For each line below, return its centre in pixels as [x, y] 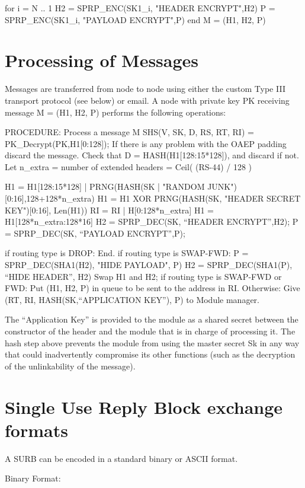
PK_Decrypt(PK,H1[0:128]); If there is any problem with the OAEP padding [146, 143]
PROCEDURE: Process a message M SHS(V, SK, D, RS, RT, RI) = [129, 132]
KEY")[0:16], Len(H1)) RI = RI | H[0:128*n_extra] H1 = [109, 210]
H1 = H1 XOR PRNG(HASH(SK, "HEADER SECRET [199, 198]
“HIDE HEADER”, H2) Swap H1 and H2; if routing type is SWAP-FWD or [143, 276]
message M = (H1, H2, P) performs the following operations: [115, 112]
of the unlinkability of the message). [70, 366]
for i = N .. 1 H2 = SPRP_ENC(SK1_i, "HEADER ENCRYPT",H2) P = [140, 8]
